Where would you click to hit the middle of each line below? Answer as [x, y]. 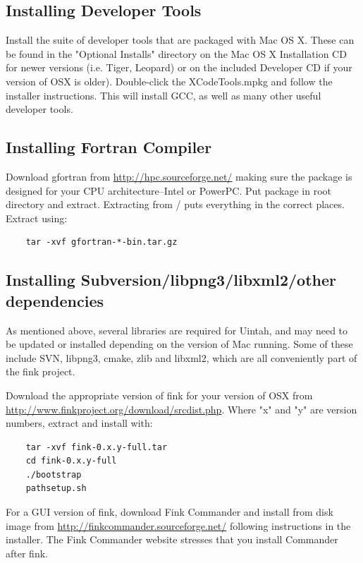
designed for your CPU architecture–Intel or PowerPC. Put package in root [168, 190]
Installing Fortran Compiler [109, 147]
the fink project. [41, 371]
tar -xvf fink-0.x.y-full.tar [97, 447]
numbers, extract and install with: [79, 423]
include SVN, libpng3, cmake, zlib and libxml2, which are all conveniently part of [181, 357]
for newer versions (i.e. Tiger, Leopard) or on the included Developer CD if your [179, 67]
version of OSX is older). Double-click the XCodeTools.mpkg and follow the [169, 81]
